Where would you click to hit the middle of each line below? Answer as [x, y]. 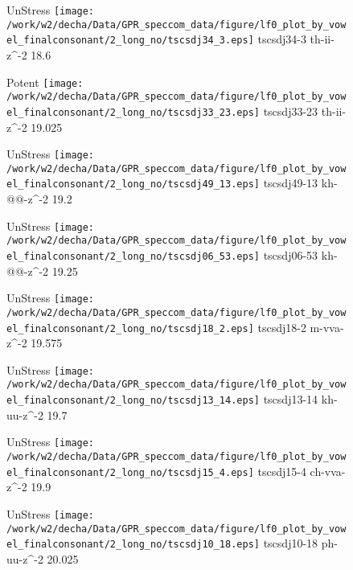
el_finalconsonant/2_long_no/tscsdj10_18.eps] [133, 545]
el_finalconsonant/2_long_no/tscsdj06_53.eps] [133, 256]
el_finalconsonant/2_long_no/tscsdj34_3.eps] [130, 41]
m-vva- [327, 327]
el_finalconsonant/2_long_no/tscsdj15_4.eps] [130, 472]
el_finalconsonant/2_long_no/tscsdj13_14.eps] [133, 401]
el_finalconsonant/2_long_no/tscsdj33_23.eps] [133, 112]
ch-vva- [328, 471]
